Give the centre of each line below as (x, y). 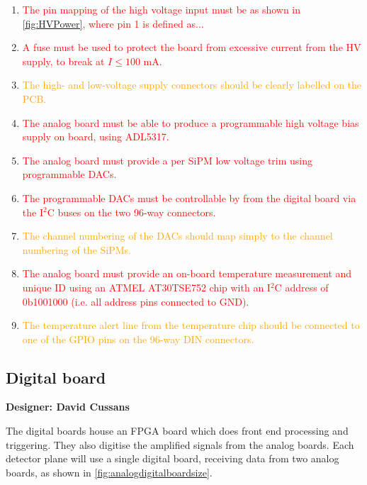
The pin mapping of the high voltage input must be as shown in (162, 9)
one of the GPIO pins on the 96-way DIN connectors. (138, 339)
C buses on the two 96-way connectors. (131, 212)
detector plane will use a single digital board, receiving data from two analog (173, 458)
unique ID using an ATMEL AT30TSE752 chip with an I (146, 287)
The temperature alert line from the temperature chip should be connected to (191, 325)
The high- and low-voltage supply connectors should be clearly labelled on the (192, 85)
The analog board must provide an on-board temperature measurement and (187, 273)
